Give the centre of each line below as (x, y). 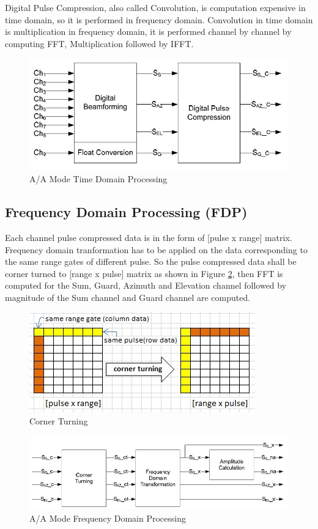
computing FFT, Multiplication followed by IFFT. (99, 43)
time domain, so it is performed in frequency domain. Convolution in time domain (159, 19)
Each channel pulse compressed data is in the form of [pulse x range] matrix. (149, 237)
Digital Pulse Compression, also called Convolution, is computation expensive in (155, 7)
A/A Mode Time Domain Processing (98, 179)
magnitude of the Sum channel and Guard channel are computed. (128, 297)
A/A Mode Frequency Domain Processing (108, 518)
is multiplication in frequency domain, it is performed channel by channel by (148, 31)
